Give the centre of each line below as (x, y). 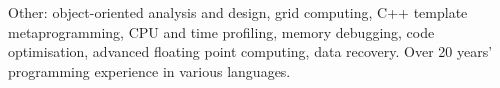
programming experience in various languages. (149, 70)
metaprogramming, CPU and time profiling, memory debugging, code (221, 31)
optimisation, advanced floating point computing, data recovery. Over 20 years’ (250, 51)
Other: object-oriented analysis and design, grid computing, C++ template (238, 12)
